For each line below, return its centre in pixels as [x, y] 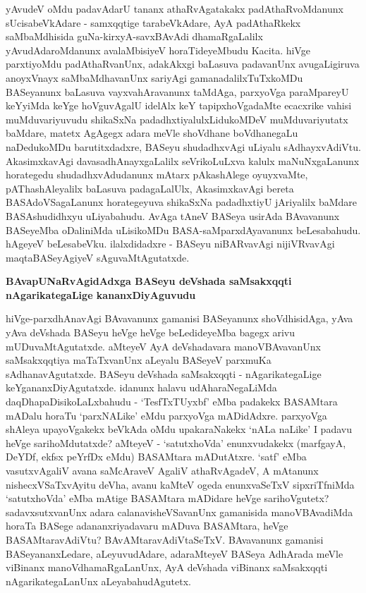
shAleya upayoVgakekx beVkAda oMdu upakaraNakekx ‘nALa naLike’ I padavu [179, 429]
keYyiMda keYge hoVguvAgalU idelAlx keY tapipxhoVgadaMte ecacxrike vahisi [179, 105]
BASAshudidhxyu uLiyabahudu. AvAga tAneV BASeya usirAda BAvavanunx [173, 215]
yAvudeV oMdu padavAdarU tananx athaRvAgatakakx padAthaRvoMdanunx [175, 8]
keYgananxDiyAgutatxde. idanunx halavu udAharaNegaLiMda [141, 387]
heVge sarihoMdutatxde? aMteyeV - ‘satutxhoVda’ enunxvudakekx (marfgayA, [176, 442]
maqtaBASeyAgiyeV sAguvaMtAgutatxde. [98, 257]
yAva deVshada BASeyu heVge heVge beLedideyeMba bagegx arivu [151, 332]
